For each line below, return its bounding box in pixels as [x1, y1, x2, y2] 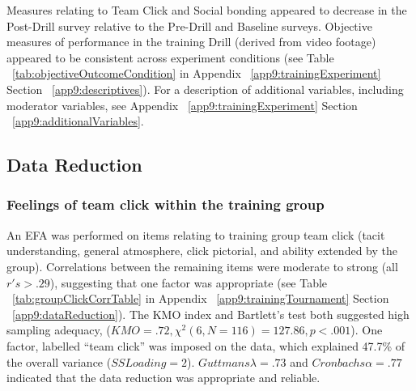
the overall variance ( [6, 353, 112, 370]
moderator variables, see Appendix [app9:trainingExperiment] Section [6, 96, 358, 113]
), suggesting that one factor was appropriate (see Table [49, 274, 328, 291]
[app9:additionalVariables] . [12, 113, 144, 130]
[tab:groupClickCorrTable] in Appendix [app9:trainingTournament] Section [12, 290, 389, 307]
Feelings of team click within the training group [6, 194, 325, 215]
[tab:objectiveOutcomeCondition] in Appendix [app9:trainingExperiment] [12, 65, 381, 82]
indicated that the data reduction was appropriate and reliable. [6, 369, 320, 386]
